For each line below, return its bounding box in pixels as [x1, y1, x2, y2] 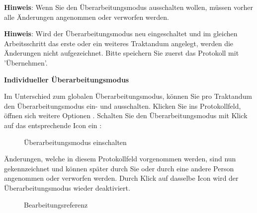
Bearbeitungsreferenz [24, 199, 88, 210]
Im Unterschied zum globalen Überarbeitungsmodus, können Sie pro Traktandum [4, 91, 253, 101]
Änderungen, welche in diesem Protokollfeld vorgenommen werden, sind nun [4, 153, 236, 164]
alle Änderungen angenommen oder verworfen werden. [4, 11, 169, 22]
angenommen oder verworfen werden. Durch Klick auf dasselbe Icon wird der [4, 173, 239, 183]
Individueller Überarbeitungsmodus [4, 74, 129, 84]
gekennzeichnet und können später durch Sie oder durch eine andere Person [4, 163, 234, 173]
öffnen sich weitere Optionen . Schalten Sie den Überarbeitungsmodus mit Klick [4, 110, 248, 121]
